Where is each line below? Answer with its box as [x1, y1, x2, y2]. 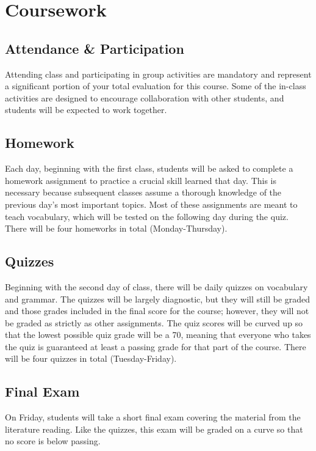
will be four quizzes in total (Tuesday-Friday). [5, 352, 177, 365]
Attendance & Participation [5, 38, 184, 57]
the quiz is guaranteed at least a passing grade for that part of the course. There [5, 340, 306, 353]
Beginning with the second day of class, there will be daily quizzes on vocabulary [5, 280, 308, 293]
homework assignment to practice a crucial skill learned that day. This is [5, 174, 277, 186]
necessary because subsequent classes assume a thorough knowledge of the [5, 186, 282, 199]
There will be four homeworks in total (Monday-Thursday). [5, 222, 228, 235]
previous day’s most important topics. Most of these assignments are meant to [5, 197, 298, 210]
